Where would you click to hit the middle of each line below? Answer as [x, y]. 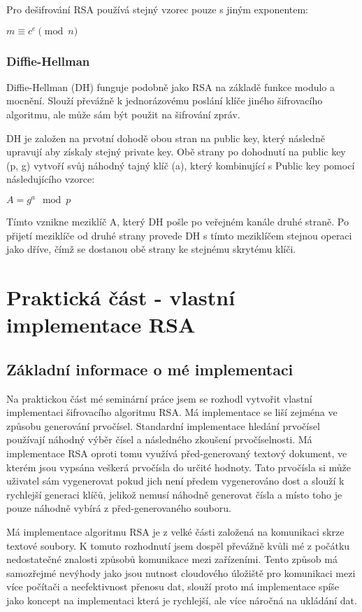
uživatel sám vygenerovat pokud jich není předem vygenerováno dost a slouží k [175, 481]
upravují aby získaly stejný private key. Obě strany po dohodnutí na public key [176, 152]
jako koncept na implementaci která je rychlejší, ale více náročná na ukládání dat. [182, 600]
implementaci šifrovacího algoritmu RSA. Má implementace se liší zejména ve [172, 412]
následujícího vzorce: [51, 179]
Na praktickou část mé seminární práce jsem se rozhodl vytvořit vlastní [159, 398]
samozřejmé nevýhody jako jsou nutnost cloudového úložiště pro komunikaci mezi [181, 572]
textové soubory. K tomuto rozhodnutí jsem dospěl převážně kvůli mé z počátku [178, 545]
